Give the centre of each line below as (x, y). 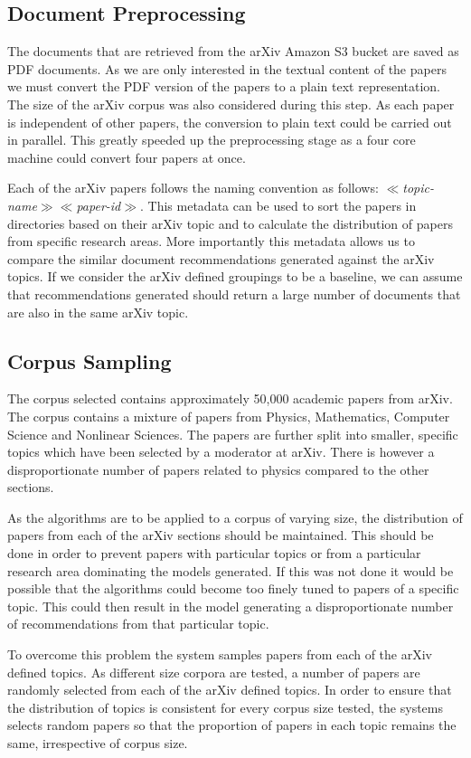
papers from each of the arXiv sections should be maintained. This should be (221, 535)
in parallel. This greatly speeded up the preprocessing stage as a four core (212, 140)
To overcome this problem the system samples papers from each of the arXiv (220, 654)
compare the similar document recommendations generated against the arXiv (221, 258)
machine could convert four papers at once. (127, 157)
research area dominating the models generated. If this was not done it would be (231, 570)
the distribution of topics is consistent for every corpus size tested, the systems (226, 707)
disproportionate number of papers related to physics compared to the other (218, 469)
